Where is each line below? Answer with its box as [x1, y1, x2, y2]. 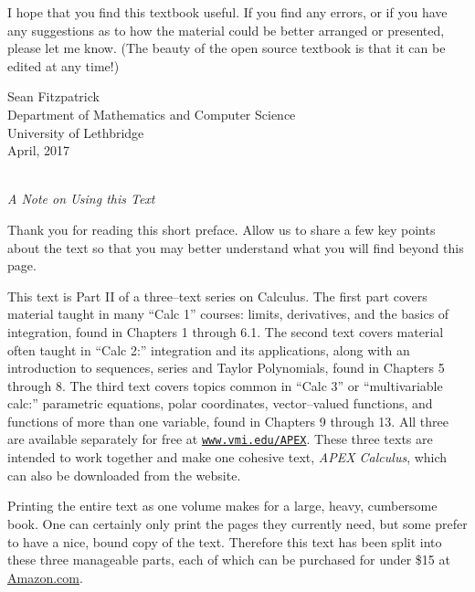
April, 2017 [7, 141, 70, 160]
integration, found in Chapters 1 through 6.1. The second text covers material [7, 322, 444, 341]
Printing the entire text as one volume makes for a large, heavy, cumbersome [7, 496, 438, 515]
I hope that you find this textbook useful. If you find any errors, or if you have [7, 3, 448, 21]
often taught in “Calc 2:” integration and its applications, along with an [7, 340, 410, 359]
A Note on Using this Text [7, 189, 155, 208]
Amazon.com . [7, 567, 83, 587]
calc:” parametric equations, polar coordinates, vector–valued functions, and [7, 394, 433, 413]
